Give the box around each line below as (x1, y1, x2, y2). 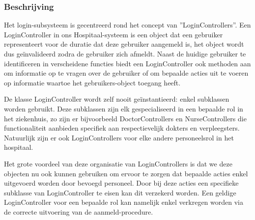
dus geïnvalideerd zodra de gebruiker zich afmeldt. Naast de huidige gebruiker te (4, 49, 246, 58)
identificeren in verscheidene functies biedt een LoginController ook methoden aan (4, 58, 251, 68)
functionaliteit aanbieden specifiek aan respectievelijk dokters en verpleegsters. (4, 123, 240, 133)
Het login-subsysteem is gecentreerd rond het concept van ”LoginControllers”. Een (4, 20, 251, 30)
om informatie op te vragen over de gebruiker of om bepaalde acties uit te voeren (4, 68, 249, 78)
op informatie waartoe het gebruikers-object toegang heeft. (4, 77, 181, 87)
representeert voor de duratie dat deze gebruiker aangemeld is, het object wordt (4, 39, 244, 49)
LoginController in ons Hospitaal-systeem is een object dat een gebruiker (4, 29, 223, 39)
